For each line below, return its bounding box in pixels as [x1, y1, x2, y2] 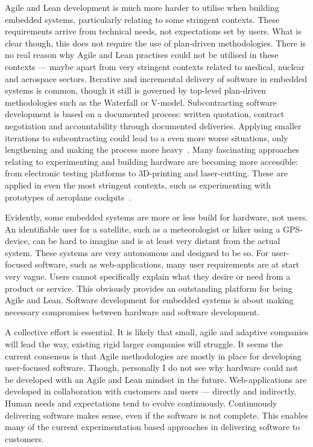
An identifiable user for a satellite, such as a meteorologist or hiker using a [5, 222, 280, 235]
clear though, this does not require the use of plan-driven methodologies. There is [5, 36, 306, 49]
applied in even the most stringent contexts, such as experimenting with [5, 178, 271, 191]
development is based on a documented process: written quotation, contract [5, 108, 285, 120]
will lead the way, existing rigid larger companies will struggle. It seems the [5, 338, 283, 350]
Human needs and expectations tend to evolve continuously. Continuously [5, 397, 277, 409]
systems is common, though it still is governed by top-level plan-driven [5, 84, 266, 97]
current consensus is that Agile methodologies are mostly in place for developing [5, 349, 302, 362]
